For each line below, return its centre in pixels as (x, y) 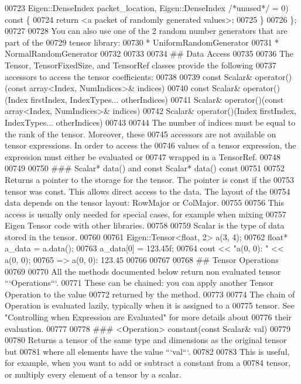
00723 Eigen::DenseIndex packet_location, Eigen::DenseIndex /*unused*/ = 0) (147, 8)
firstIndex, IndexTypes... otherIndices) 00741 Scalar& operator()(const (157, 99)
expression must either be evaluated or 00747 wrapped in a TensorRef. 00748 (143, 156)
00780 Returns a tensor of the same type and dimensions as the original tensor (146, 340)
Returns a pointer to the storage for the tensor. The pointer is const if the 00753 (149, 179)
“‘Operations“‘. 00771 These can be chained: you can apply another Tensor (139, 283)
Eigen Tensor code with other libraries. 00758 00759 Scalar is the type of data (145, 225)
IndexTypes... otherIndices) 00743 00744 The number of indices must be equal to (150, 122)
